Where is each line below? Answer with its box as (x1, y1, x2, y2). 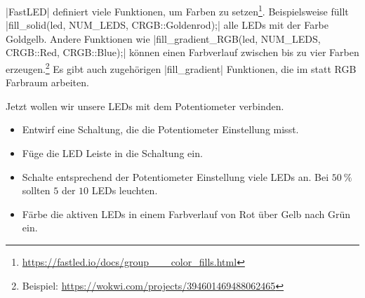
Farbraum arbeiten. (6, 75, 89, 90)
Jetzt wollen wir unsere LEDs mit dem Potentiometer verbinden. (6, 98, 284, 113)
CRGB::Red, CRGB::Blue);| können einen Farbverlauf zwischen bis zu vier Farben (6, 45, 359, 60)
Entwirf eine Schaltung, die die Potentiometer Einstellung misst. (22, 122, 299, 137)
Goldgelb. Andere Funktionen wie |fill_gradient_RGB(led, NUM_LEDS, (6, 31, 321, 46)
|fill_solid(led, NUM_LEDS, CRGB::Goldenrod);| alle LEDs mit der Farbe (6, 18, 329, 32)
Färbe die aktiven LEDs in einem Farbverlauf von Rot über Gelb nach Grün (22, 206, 351, 221)
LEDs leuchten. (91, 183, 158, 198)
